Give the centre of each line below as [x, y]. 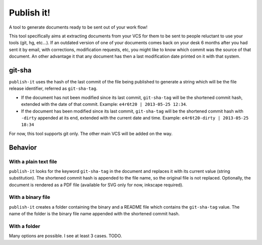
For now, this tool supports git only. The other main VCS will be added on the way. [91, 133]
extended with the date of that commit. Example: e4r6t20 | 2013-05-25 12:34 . [104, 104]
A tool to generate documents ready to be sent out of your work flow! [78, 27]
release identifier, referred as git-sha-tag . [53, 89]
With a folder [25, 226]
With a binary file [30, 197]
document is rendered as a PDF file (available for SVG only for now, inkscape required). [96, 185]
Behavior [23, 147]
